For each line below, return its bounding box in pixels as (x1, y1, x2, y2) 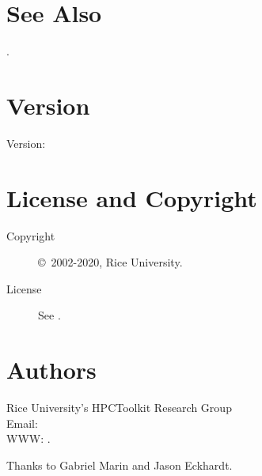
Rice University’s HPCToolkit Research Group (6, 399, 232, 416)
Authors (6, 353, 97, 386)
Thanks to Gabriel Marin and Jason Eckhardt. (6, 456, 233, 473)
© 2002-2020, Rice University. (38, 254, 183, 270)
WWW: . (6, 430, 51, 447)
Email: (6, 414, 38, 431)
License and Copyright (6, 181, 257, 213)
